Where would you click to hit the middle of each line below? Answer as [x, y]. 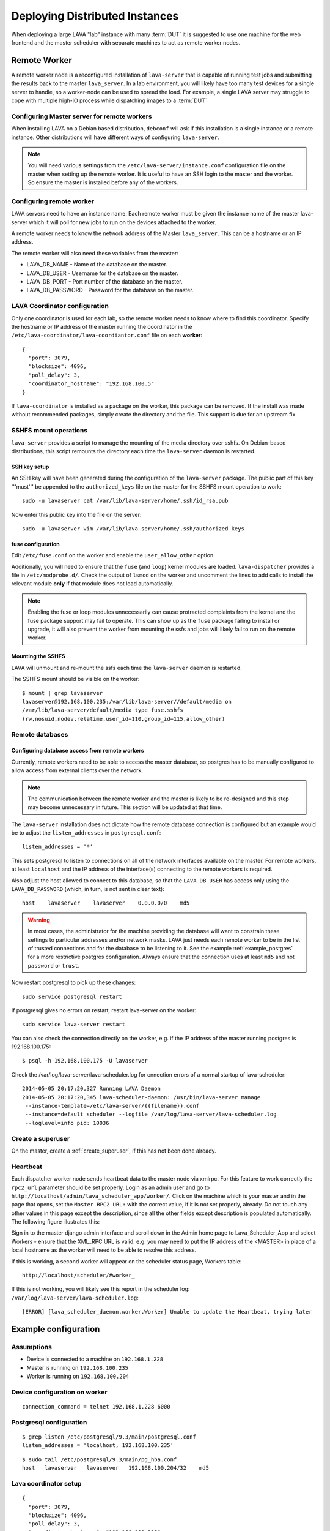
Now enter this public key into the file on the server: [76, 514]
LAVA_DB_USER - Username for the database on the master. [102, 273]
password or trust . [54, 965]
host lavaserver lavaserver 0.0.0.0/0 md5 [106, 903]
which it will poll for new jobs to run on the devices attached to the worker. [123, 222]
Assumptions [31, 1347]
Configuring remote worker [53, 201]
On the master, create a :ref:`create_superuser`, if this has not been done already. [114, 1151]
